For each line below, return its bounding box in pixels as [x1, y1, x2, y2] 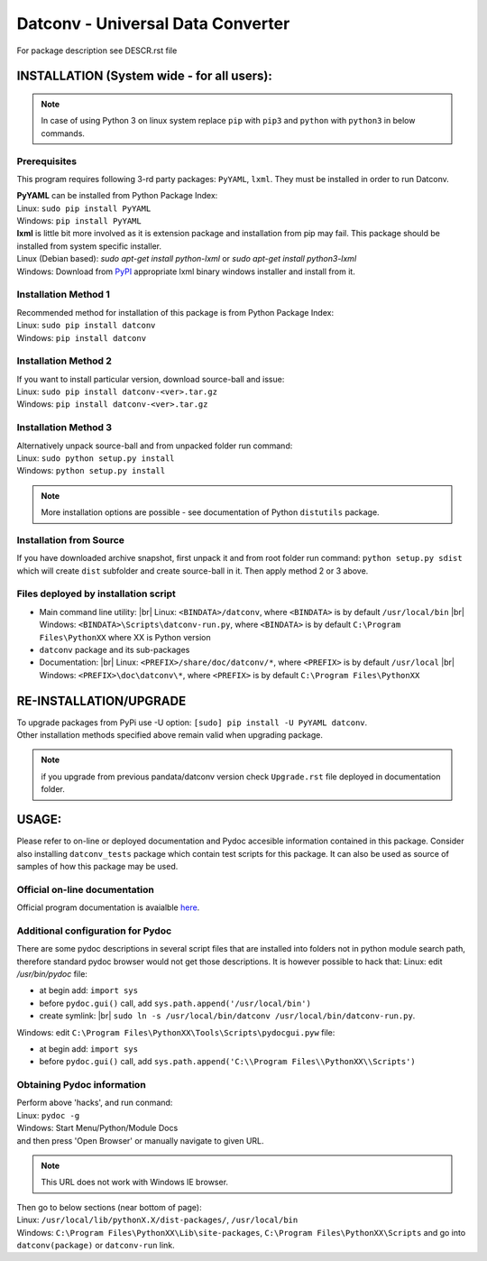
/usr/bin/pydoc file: [16, 969, 87, 979]
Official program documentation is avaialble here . [16, 902, 200, 913]
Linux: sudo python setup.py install [16, 452, 175, 464]
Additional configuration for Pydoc [16, 925, 172, 937]
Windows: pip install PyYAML [16, 216, 142, 226]
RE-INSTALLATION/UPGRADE [16, 693, 187, 708]
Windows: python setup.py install [16, 465, 166, 476]
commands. [41, 127, 86, 139]
